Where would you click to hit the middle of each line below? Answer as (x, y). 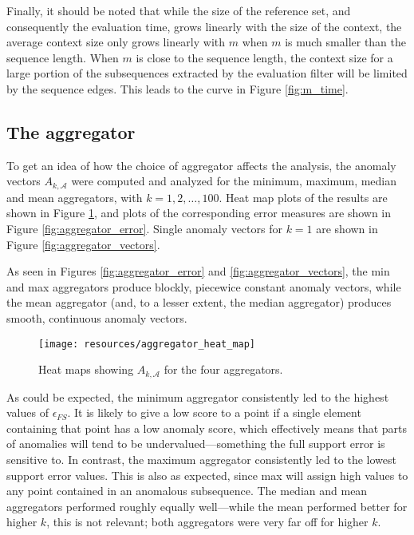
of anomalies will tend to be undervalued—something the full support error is (196, 444)
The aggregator (71, 131)
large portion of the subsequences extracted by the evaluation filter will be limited (207, 73)
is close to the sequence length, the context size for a (264, 57)
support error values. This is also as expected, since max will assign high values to (207, 475)
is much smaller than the (346, 42)
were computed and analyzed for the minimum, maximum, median (234, 181)
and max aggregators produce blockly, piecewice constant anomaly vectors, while (204, 286)
